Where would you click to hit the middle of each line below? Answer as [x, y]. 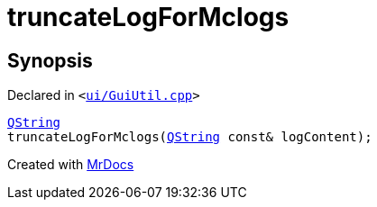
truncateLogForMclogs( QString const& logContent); [190, 137]
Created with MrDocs [71, 165]
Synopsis [50, 60]
